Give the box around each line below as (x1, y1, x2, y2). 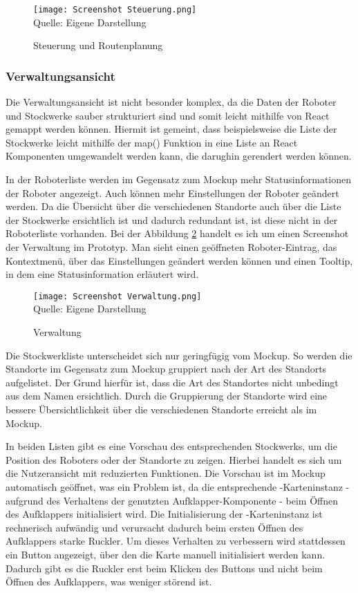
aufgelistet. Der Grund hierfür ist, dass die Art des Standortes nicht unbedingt (6, 375, 339, 389)
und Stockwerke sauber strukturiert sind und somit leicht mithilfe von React (6, 108, 330, 122)
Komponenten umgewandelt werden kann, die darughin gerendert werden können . (6, 149, 352, 163)
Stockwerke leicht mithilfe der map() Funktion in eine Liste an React (6, 135, 298, 149)
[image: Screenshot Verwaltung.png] (33, 291, 202, 301)
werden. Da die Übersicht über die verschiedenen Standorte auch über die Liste (6, 199, 341, 214)
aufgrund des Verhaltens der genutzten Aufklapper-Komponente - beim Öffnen (6, 493, 339, 507)
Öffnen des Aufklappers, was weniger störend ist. (6, 574, 212, 589)
